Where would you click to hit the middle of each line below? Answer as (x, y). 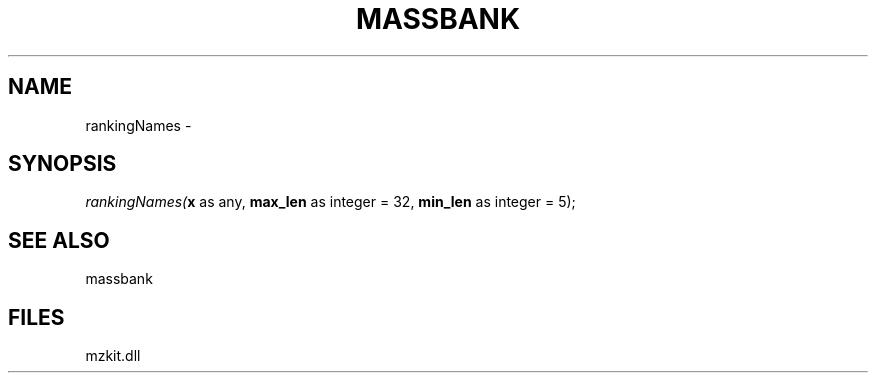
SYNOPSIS (62, 164)
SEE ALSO (59, 240)
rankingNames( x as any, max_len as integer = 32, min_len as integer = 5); (330, 202)
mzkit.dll (113, 356)
